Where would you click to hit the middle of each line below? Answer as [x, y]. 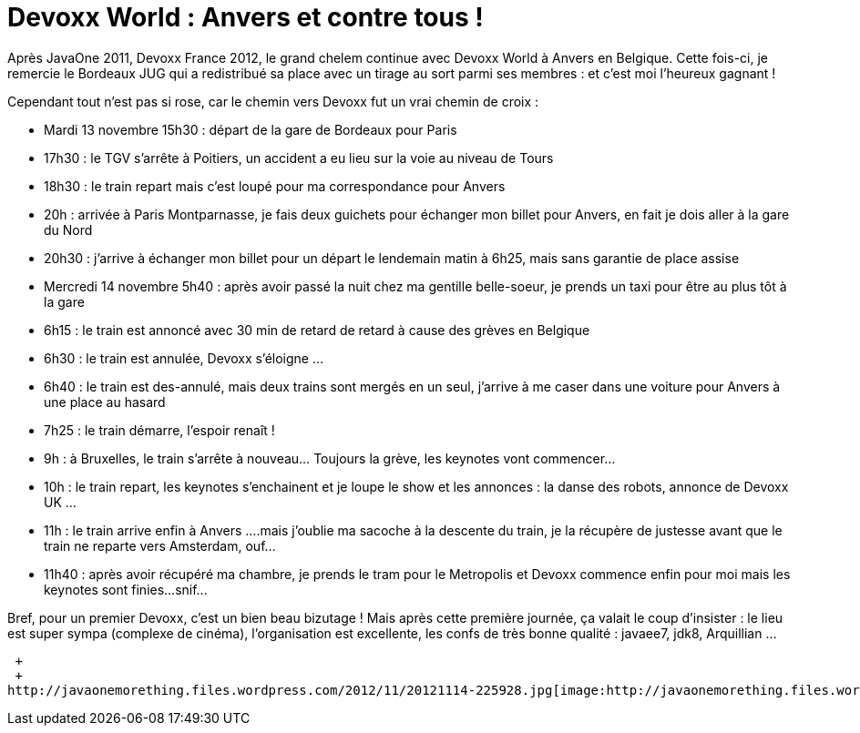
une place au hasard [105, 402]
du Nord [68, 229]
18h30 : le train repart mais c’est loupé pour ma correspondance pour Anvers [275, 186]
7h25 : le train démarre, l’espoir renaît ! [159, 430]
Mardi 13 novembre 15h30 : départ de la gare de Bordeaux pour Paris [251, 129]
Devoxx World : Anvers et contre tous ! [246, 17]
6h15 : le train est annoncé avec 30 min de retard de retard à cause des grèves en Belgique [317, 330]
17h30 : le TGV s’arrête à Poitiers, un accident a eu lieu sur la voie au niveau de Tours [299, 158]
